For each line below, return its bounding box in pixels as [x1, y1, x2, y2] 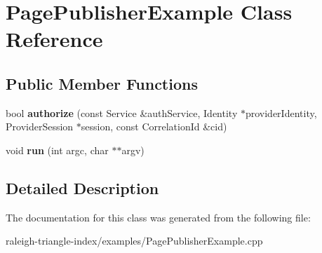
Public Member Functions [6, 72, 198, 94]
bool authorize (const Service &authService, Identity [6, 105, 238, 120]
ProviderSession [6, 119, 74, 134]
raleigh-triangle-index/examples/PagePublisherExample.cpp [6, 233, 263, 248]
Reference [6, 25, 103, 53]
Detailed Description [6, 177, 159, 198]
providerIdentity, [245, 105, 317, 120]
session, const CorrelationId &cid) [81, 119, 227, 134]
